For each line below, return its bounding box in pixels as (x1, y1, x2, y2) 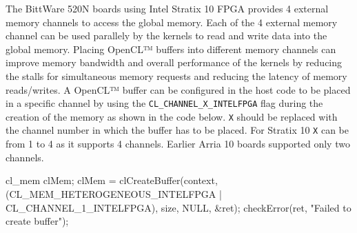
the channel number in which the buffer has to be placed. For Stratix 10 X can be (6, 123, 349, 137)
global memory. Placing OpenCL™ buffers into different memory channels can (6, 41, 336, 56)
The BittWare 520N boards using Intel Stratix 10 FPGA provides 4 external (6, 1, 329, 15)
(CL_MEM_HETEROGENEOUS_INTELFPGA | (6, 186, 222, 201)
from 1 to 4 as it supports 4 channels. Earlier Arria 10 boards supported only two (6, 136, 350, 151)
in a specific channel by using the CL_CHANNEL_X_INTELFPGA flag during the (6, 96, 323, 110)
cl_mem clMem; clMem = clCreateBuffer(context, (6, 173, 218, 188)
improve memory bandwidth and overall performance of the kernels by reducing (6, 55, 343, 70)
